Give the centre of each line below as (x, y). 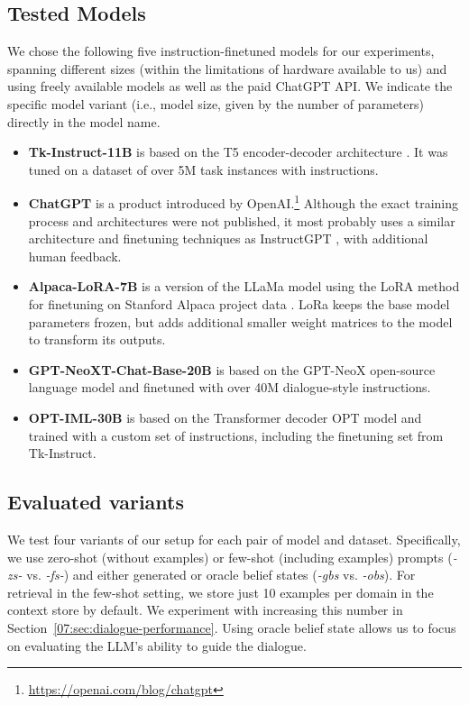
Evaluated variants (96, 502)
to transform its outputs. (97, 339)
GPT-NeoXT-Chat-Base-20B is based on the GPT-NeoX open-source (232, 369)
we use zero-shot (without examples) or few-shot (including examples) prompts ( (230, 557)
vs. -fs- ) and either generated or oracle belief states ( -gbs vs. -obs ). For (221, 575)
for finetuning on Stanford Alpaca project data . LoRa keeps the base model (239, 303)
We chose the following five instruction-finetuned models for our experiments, (221, 51)
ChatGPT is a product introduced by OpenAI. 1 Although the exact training (243, 202)
